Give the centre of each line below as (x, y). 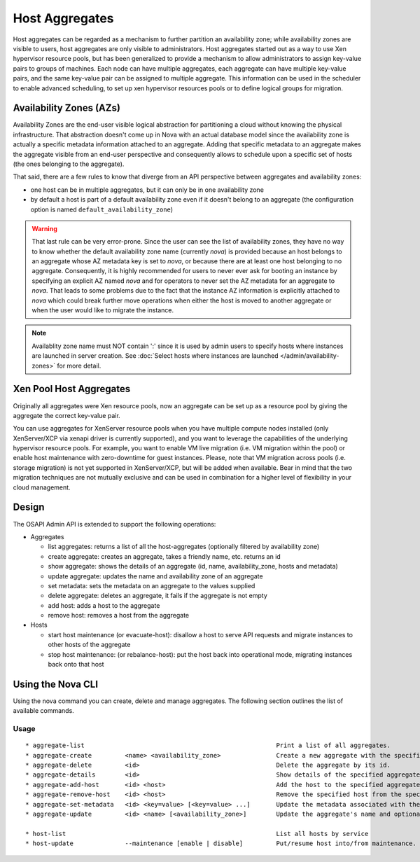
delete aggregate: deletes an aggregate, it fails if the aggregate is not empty (157, 596)
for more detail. (79, 366)
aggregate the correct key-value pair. (66, 415)
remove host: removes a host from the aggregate (118, 616)
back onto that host (76, 665)
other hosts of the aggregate (89, 645)
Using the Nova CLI (55, 684)
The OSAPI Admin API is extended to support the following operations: (114, 524)
